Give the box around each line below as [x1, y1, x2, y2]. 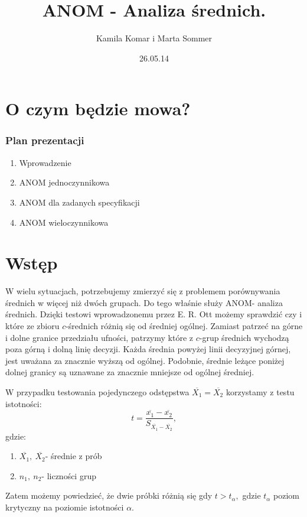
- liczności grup [41, 469, 96, 482]
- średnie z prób [45, 450, 102, 462]
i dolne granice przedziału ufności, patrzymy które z [5, 331, 193, 343]
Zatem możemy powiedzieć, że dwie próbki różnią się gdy [5, 489, 213, 502]
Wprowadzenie [19, 156, 71, 168]
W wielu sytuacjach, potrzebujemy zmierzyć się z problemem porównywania [5, 285, 280, 297]
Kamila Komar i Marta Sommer [96, 32, 213, 44]
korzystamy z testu [226, 385, 295, 398]
